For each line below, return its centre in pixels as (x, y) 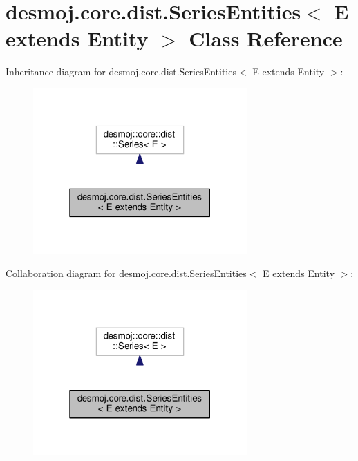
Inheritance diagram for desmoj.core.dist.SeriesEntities (121, 72)
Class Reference (266, 38)
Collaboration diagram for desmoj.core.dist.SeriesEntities (126, 273)
